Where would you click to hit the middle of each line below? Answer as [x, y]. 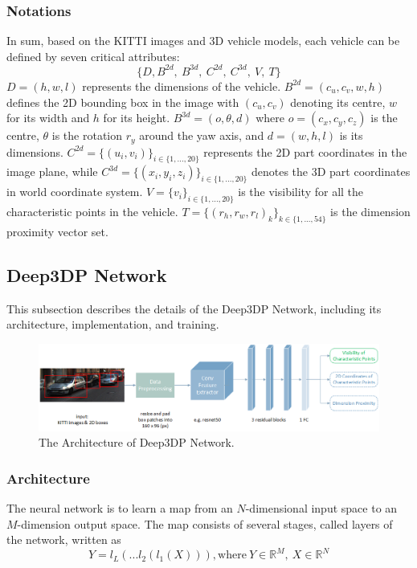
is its [351, 135]
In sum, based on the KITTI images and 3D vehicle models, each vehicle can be [203, 41]
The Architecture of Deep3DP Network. [137, 442]
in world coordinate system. [75, 192]
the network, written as [64, 539]
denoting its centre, [338, 102]
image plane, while [52, 172]
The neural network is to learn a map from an [120, 508]
